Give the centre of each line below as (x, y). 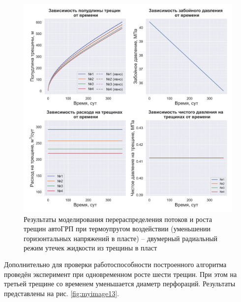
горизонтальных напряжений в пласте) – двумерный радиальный (121, 238)
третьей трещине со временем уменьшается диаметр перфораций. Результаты (120, 284)
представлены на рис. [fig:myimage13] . (61, 293)
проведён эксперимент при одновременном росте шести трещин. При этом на (120, 274)
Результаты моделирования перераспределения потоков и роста (118, 219)
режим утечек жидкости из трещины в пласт (90, 248)
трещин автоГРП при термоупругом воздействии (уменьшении (117, 229)
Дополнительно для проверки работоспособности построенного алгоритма (115, 264)
